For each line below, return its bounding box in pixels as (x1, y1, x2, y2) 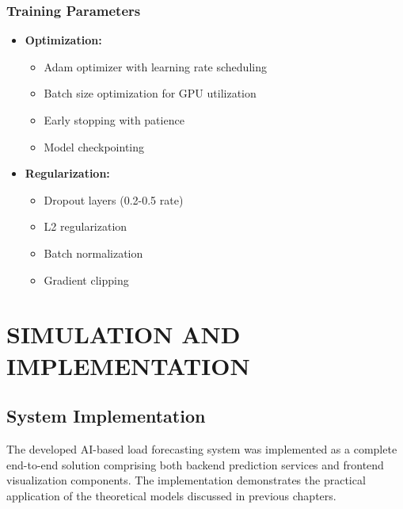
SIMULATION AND (6, 318, 241, 350)
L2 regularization (44, 218, 127, 235)
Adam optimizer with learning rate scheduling (44, 58, 267, 75)
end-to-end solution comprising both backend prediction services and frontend (6, 456, 384, 473)
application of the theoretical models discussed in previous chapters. (6, 487, 336, 503)
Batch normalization (44, 244, 143, 261)
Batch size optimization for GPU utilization (44, 85, 257, 101)
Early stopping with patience (44, 112, 184, 128)
